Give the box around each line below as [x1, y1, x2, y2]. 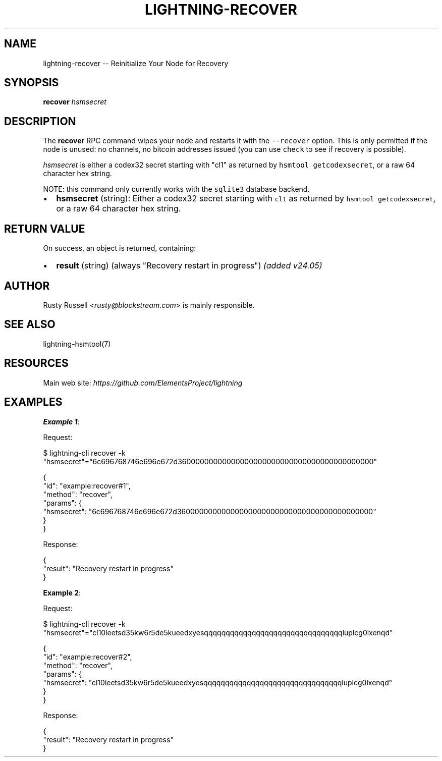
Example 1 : [43, 417, 80, 426]
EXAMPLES [4, 396, 63, 409]
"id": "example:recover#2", [43, 652, 132, 661]
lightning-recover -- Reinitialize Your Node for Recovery [43, 59, 229, 68]
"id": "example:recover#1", [43, 481, 131, 490]
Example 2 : [43, 588, 81, 597]
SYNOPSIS [4, 76, 59, 89]
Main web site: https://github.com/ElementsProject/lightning [43, 378, 243, 387]
